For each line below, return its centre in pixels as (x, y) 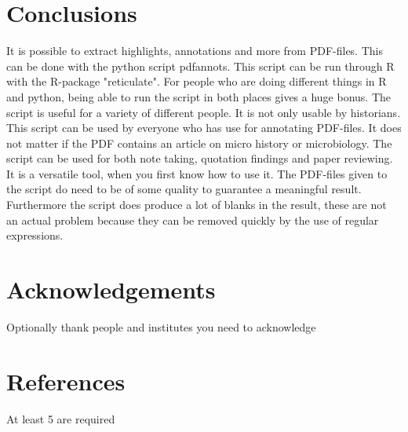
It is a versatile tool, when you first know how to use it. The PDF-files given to (197, 173)
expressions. (35, 235)
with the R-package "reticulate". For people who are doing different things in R (197, 81)
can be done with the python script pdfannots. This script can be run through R (200, 66)
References (66, 381)
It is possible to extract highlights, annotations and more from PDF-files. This (195, 51)
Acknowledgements (111, 289)
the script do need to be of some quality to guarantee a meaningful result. (184, 189)
